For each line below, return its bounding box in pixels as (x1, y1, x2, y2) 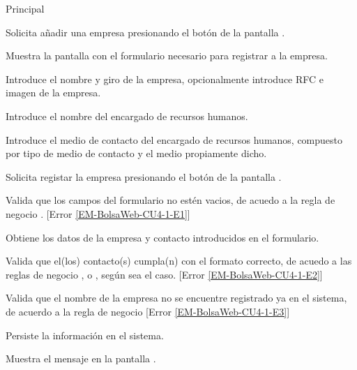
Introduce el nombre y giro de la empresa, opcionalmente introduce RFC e (6, 71, 324, 86)
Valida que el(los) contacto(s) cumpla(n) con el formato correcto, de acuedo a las (6, 253, 352, 268)
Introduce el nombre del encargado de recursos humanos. (6, 108, 248, 123)
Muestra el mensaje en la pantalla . (6, 351, 156, 366)
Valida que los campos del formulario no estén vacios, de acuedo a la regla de (6, 193, 335, 207)
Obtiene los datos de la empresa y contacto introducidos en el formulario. (6, 230, 319, 244)
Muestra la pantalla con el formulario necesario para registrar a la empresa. (6, 48, 328, 63)
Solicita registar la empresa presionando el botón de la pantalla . (6, 169, 282, 184)
